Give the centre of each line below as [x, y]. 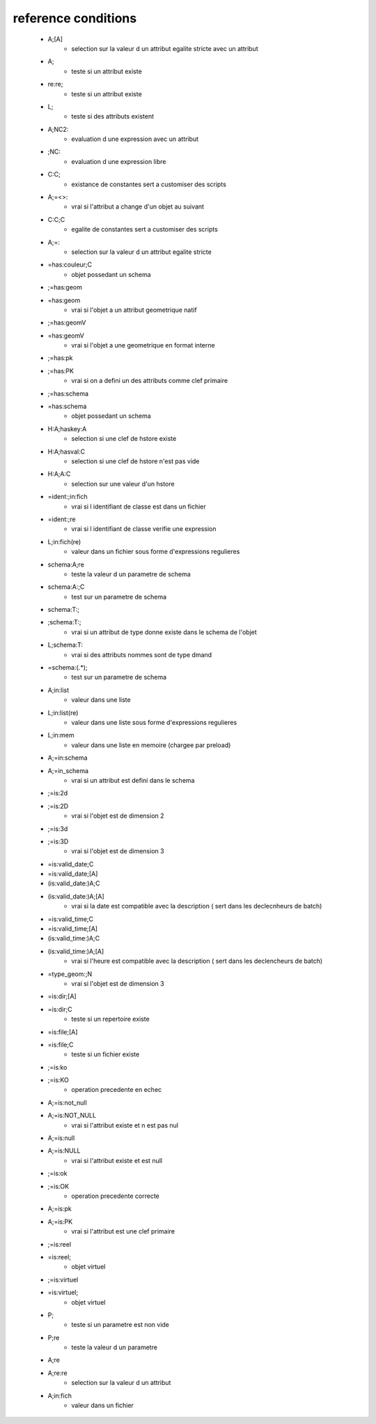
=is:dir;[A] [62, 996]
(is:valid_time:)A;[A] [76, 951]
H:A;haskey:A [67, 428]
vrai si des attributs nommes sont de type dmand [142, 654]
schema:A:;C [66, 587]
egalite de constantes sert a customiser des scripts [145, 230]
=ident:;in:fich [68, 497]
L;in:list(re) [63, 712]
